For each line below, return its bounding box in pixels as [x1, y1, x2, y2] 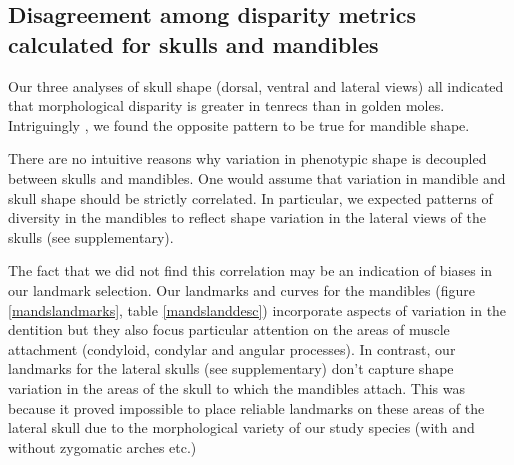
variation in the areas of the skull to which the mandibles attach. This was [8, 377, 466, 398]
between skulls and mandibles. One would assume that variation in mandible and [8, 167, 506, 188]
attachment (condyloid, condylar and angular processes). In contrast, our [8, 338, 456, 359]
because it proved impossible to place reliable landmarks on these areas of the [8, 397, 485, 418]
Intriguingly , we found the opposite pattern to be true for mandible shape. [8, 114, 470, 135]
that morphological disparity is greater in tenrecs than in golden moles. [8, 95, 445, 116]
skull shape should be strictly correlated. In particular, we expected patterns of [8, 187, 493, 208]
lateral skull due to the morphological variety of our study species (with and [8, 417, 475, 438]
